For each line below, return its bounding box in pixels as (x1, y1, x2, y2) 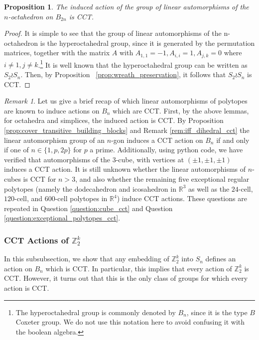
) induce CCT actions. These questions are (117, 193, 247, 204)
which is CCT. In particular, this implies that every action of (45, 263, 232, 273)
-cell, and (14, 193, 42, 204)
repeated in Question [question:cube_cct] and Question (4, 203, 173, 213)
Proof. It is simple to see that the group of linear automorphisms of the (4, 28, 222, 38)
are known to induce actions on (4, 105, 100, 115)
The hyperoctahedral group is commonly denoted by (15, 307, 176, 317)
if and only (216, 134, 250, 145)
